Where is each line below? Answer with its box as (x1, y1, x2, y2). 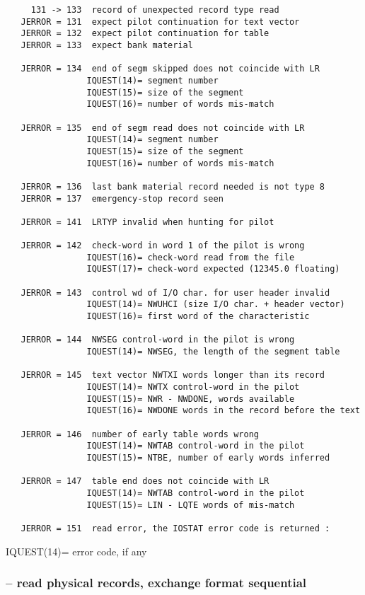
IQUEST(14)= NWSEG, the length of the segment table (86, 347, 340, 357)
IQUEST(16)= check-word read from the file (86, 252, 295, 262)
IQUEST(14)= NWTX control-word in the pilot (86, 382, 300, 392)
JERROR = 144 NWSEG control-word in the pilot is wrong (21, 335, 295, 345)
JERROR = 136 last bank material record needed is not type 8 (21, 181, 325, 192)
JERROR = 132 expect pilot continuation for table (21, 28, 270, 39)
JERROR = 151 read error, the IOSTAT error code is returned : (21, 523, 330, 533)
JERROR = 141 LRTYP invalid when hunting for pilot (21, 216, 274, 227)
